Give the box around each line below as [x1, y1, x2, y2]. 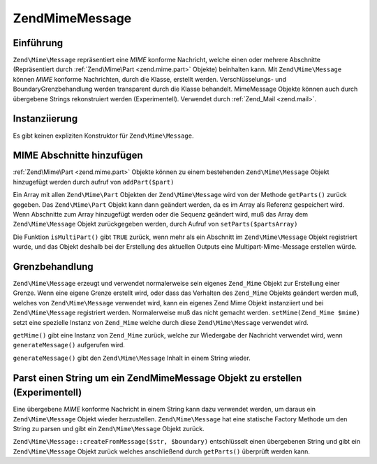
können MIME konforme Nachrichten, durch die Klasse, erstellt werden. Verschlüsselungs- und [13, 75, 286, 83]
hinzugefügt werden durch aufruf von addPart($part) [13, 177, 175, 186]
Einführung [13, 37, 63, 49]
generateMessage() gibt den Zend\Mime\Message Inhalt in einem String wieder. [13, 354, 251, 362]
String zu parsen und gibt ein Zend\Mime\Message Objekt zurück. [13, 425, 205, 433]
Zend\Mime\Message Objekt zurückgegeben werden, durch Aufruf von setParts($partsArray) [13, 220, 298, 229]
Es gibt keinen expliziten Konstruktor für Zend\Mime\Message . [13, 131, 194, 140]
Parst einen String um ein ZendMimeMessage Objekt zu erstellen [13, 372, 302, 384]
